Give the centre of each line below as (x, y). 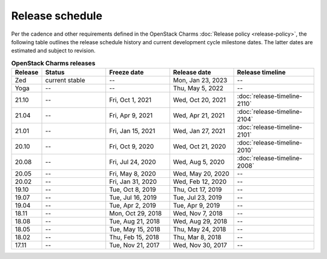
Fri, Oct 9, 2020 (132, 146)
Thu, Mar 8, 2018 (197, 237)
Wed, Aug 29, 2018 (200, 221)
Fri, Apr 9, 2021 (131, 116)
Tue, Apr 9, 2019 (197, 206)
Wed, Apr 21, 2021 (199, 116)
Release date (192, 73)
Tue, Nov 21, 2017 (134, 245)
